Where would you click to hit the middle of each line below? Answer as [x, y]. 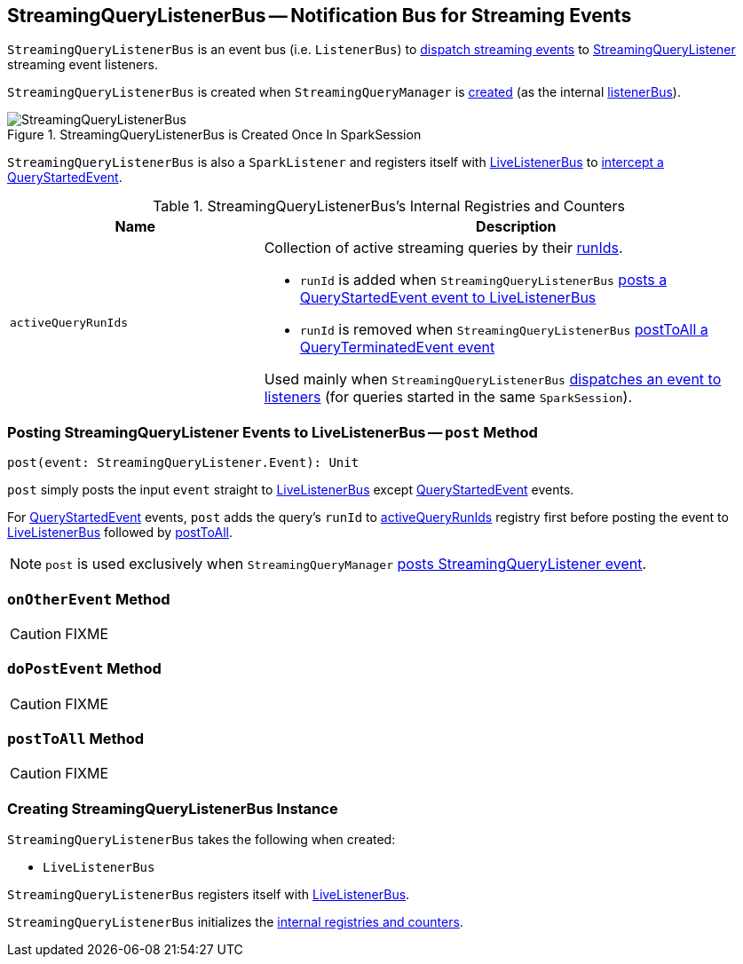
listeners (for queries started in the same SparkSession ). [448, 397]
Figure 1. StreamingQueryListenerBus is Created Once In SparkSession [214, 135]
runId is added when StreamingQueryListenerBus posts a [483, 280]
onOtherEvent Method [89, 599]
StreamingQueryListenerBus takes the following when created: [202, 840]
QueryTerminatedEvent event [397, 348]
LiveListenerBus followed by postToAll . [120, 533]
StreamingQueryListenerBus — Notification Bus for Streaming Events [320, 16]
